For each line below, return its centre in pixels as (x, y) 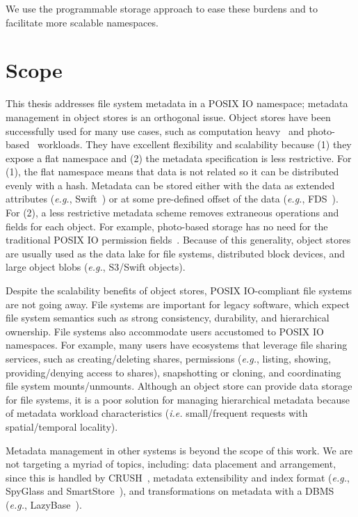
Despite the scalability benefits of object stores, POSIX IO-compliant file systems (179, 291)
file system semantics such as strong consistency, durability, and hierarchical (168, 318)
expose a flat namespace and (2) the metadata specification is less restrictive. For (179, 158)
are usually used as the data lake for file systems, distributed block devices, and (175, 253)
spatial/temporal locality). (62, 426)
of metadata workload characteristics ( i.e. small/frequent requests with (157, 413)
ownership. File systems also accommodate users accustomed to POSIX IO (165, 331)
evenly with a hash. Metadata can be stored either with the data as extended (170, 185)
